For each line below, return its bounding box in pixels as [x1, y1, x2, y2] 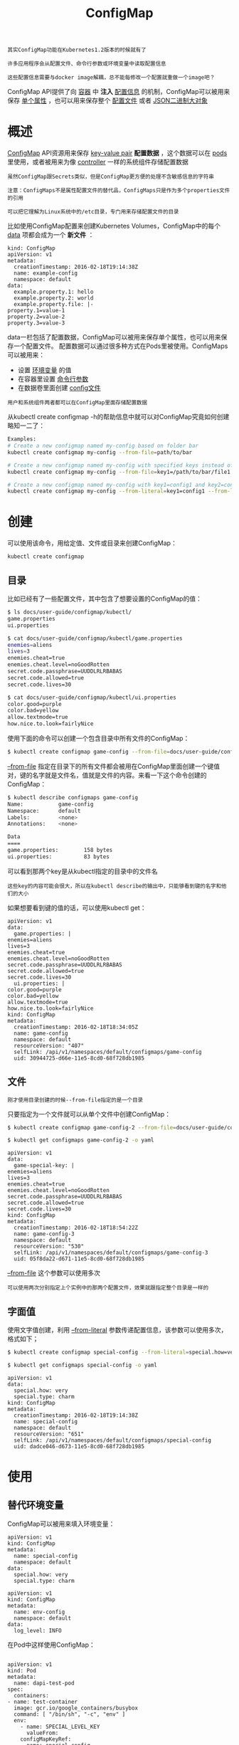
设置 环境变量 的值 [17, 366, 72, 374]
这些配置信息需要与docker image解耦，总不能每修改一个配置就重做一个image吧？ [7, 74, 216, 81]
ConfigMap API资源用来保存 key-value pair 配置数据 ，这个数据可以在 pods [7, 149, 228, 157]
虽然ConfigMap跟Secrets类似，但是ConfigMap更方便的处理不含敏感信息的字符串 [7, 173, 215, 181]
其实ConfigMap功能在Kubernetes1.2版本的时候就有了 [7, 46, 147, 54]
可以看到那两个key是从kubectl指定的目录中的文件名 [7, 867, 158, 875]
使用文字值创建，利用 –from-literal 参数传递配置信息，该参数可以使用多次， [7, 1326, 228, 1334]
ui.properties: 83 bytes [7, 853, 110, 860]
